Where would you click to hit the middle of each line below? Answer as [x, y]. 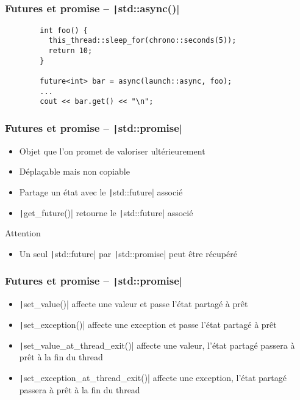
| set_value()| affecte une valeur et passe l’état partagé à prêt [134, 304]
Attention [23, 233]
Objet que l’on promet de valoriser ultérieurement [112, 151]
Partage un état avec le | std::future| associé [101, 192]
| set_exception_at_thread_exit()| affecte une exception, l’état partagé [153, 377]
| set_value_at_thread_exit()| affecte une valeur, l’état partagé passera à [157, 345]
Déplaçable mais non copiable [74, 171]
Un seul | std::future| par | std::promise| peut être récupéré [128, 253]
